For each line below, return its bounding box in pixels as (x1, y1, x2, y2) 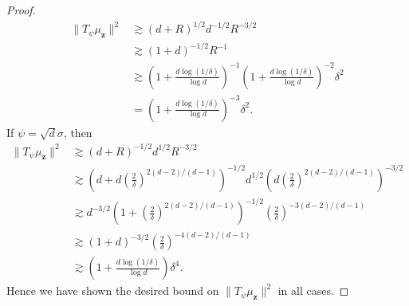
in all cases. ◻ (277, 282, 349, 299)
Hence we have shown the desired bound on (6, 282, 219, 299)
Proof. (6, 2, 36, 18)
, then (63, 124, 92, 140)
